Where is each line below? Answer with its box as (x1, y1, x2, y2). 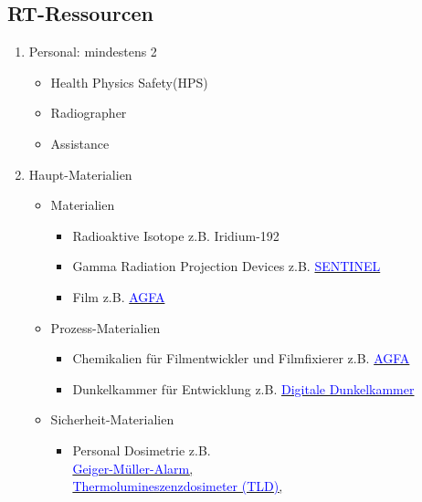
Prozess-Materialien (50, 318, 161, 337)
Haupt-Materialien (28, 164, 132, 183)
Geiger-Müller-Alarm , (72, 458, 194, 477)
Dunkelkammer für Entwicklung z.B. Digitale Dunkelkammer (72, 379, 415, 398)
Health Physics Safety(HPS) (50, 72, 208, 91)
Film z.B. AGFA (72, 287, 165, 306)
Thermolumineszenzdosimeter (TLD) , (72, 476, 283, 496)
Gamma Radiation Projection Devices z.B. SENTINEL (72, 256, 381, 276)
